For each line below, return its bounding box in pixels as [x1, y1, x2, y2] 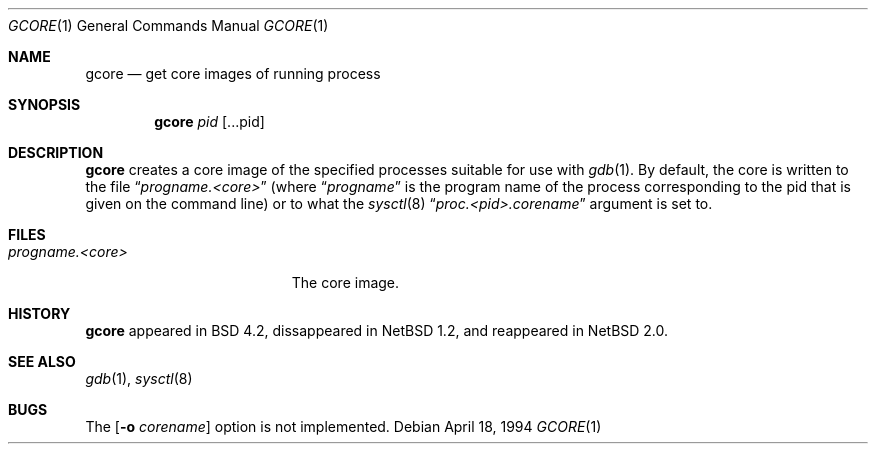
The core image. [291, 274, 400, 291]
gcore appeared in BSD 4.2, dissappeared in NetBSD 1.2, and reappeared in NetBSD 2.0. [85, 322, 669, 339]
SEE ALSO [8, 353, 76, 370]
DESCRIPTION [8, 144, 104, 161]
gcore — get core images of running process [85, 65, 381, 82]
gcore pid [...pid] [154, 113, 265, 130]
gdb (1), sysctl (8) [85, 370, 193, 387]
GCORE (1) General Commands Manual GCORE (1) [8, 17, 329, 34]
